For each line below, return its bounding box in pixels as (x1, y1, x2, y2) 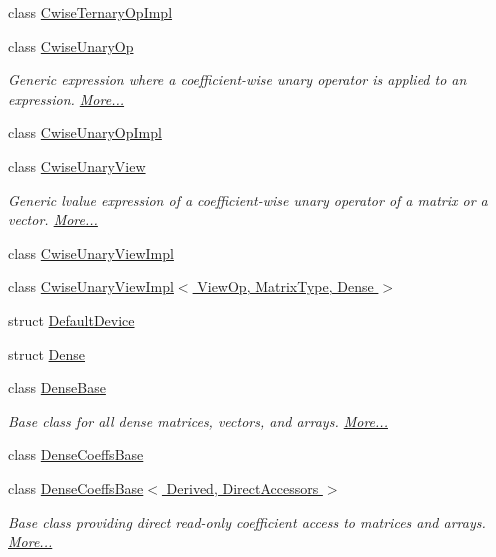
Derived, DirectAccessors (166, 477, 319, 498)
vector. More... (8, 209, 98, 230)
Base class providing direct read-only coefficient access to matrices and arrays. (8, 511, 486, 532)
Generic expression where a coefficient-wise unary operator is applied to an (8, 69, 467, 90)
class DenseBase (8, 377, 106, 398)
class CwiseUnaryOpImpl (8, 122, 162, 143)
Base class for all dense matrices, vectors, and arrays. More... (8, 410, 388, 431)
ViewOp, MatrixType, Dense (197, 276, 374, 297)
